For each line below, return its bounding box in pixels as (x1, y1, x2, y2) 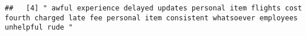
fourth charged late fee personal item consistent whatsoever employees (5, 13, 298, 22)
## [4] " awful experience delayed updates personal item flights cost (5, 4, 302, 12)
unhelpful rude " (5, 23, 73, 32)
